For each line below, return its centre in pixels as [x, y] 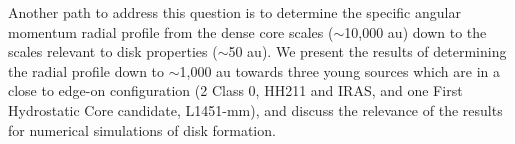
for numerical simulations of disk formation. [142, 129]
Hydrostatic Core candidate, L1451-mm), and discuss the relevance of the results [255, 109]
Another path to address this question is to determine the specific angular [234, 12]
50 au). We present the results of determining [367, 51]
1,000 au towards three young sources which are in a [339, 70]
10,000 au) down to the [415, 31]
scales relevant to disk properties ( [113, 51]
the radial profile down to [86, 70]
